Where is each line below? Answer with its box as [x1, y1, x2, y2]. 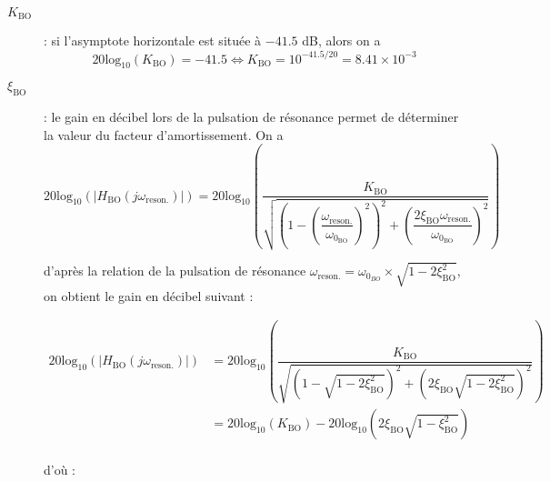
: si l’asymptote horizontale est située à [44, 31, 262, 50]
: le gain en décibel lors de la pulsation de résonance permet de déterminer [44, 107, 459, 126]
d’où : [44, 460, 76, 479]
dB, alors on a [302, 31, 381, 50]
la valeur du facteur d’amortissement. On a [44, 125, 284, 144]
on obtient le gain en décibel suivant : [44, 286, 254, 305]
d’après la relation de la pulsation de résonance [44, 261, 306, 280]
